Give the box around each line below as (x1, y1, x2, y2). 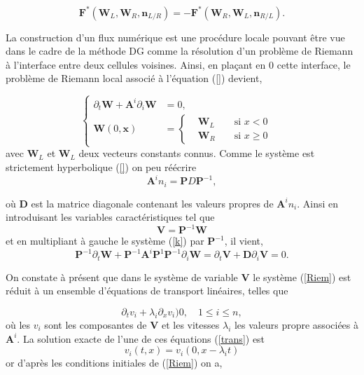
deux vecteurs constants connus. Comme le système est (78, 146, 315, 161)
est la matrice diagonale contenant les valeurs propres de (31, 196, 274, 210)
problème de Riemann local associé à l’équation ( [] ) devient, (6, 71, 262, 86)
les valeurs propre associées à (234, 317, 358, 332)
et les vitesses (161, 317, 220, 332)
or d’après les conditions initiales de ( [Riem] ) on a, (6, 355, 223, 370)
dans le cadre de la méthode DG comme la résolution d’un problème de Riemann (6, 43, 353, 58)
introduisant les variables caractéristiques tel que (6, 210, 215, 224)
